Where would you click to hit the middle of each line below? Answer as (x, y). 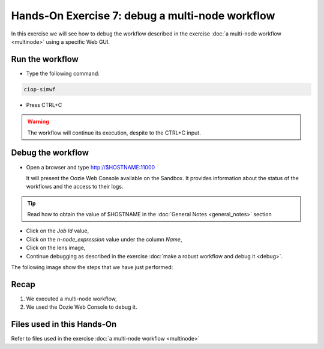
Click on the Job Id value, (58, 231)
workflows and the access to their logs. (75, 187)
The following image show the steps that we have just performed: (92, 267)
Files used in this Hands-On (64, 324)
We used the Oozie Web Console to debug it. (82, 307)
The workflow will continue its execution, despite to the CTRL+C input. (114, 133)
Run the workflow (45, 59)
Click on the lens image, (56, 248)
